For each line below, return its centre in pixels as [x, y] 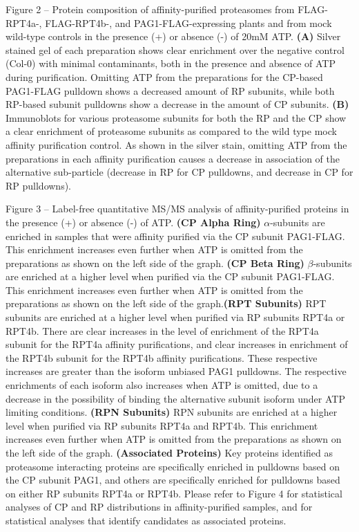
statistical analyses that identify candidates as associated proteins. [146, 520]
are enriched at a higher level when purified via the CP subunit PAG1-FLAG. [170, 276]
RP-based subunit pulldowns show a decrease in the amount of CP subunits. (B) [177, 104]
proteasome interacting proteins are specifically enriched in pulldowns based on [173, 466]
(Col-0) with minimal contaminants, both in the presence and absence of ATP [171, 63]
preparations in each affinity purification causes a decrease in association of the [173, 158]
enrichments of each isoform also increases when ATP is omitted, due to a [162, 385]
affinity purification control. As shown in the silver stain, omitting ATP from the [176, 144]
